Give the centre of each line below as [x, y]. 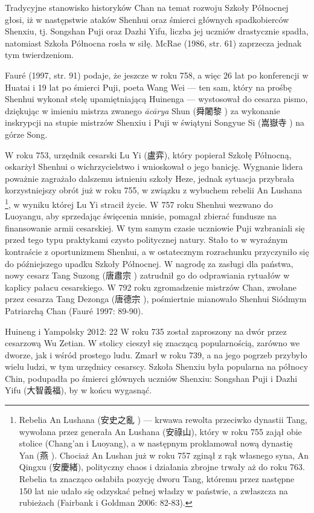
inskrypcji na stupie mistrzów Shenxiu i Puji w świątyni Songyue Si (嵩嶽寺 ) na [155, 122]
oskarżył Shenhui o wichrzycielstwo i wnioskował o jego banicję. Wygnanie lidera [154, 166]
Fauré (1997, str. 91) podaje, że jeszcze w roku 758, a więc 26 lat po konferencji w [157, 75]
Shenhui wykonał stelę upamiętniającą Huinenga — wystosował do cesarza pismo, [156, 99]
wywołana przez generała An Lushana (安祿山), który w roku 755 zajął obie [160, 431]
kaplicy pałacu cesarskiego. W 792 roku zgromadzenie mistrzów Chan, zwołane [151, 287]
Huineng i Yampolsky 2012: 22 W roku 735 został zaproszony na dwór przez [146, 331]
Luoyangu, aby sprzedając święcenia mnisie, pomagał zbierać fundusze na [141, 216]
